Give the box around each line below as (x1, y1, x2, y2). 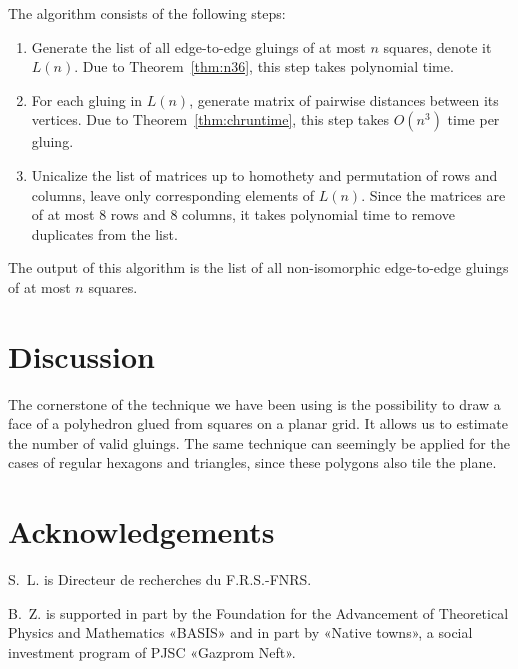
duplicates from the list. (31, 223, 178, 244)
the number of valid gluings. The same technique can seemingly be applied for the (8, 432, 510, 453)
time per (447, 109, 500, 130)
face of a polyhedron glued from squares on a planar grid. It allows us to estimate (8, 413, 508, 434)
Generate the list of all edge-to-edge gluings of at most (31, 36, 366, 57)
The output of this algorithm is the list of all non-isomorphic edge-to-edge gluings (8, 257, 509, 278)
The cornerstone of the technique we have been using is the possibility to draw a (8, 393, 501, 414)
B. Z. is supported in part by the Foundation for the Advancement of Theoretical (8, 602, 509, 623)
